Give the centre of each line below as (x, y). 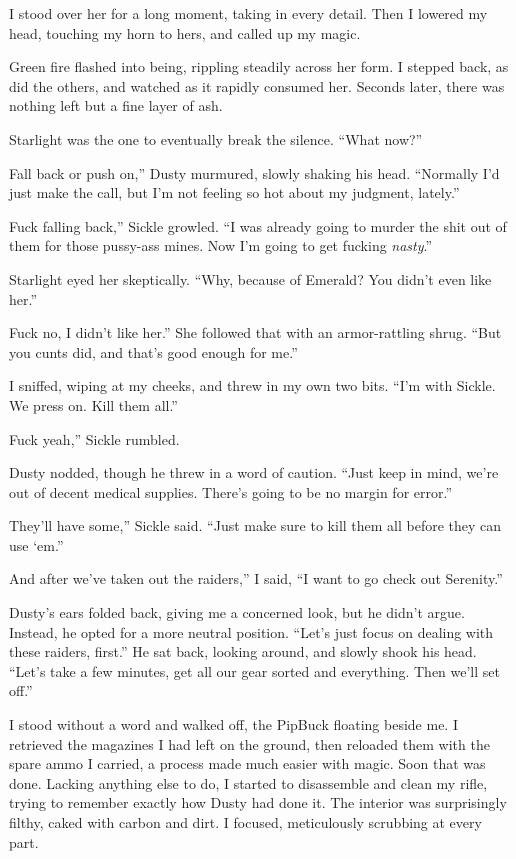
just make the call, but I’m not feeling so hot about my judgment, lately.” (234, 192)
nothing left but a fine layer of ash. (116, 105)
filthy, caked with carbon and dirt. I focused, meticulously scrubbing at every (245, 822)
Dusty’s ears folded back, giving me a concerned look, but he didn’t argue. (237, 612)
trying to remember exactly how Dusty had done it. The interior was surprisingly (258, 802)
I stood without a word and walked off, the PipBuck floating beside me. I (233, 724)
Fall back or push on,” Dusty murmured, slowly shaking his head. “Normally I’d (254, 172)
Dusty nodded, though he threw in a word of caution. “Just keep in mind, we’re (254, 472)
